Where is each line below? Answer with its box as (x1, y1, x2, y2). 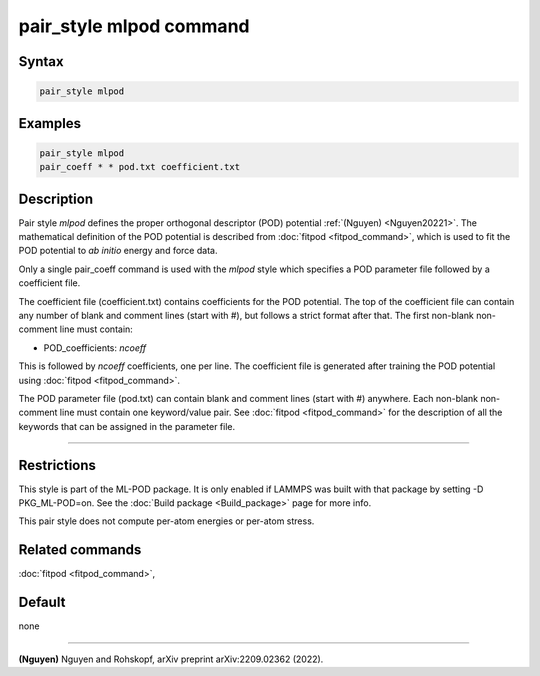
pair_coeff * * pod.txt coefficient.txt (39, 161, 240, 173)
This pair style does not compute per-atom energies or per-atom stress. (18, 515, 315, 527)
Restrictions (18, 456, 97, 474)
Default (18, 594, 66, 611)
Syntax (18, 53, 64, 70)
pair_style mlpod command (18, 15, 250, 37)
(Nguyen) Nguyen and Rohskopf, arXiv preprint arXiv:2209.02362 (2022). (18, 653, 324, 665)
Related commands (18, 541, 142, 559)
